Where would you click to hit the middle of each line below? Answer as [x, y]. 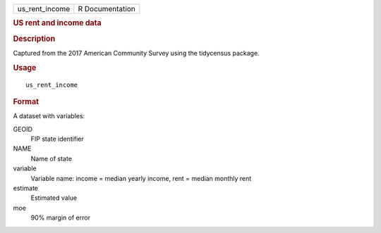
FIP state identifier [57, 139]
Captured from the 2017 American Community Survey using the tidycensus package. [137, 53]
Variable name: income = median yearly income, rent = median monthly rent [141, 178]
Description [34, 39]
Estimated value [54, 198]
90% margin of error [61, 218]
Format [26, 101]
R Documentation [107, 9]
